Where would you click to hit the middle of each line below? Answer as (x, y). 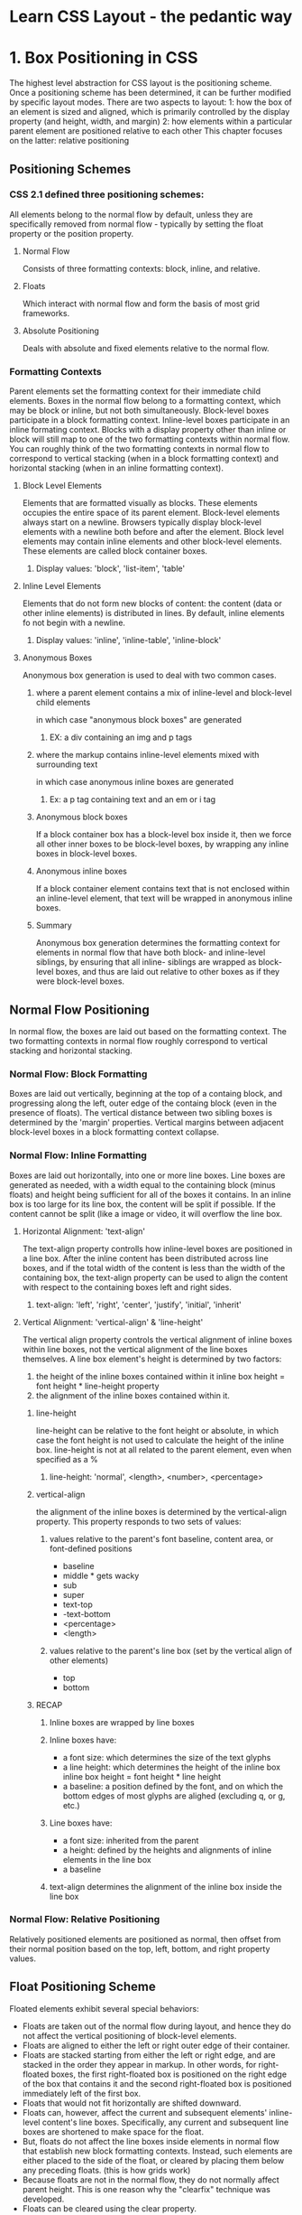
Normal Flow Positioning (80, 1009)
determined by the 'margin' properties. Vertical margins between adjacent (146, 1123)
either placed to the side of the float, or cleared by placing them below (153, 2160)
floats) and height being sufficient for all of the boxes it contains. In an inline (150, 1194)
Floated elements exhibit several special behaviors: (105, 2008)
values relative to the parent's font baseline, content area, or (161, 1538)
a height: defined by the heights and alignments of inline (167, 1850)
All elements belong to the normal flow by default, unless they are (131, 214)
